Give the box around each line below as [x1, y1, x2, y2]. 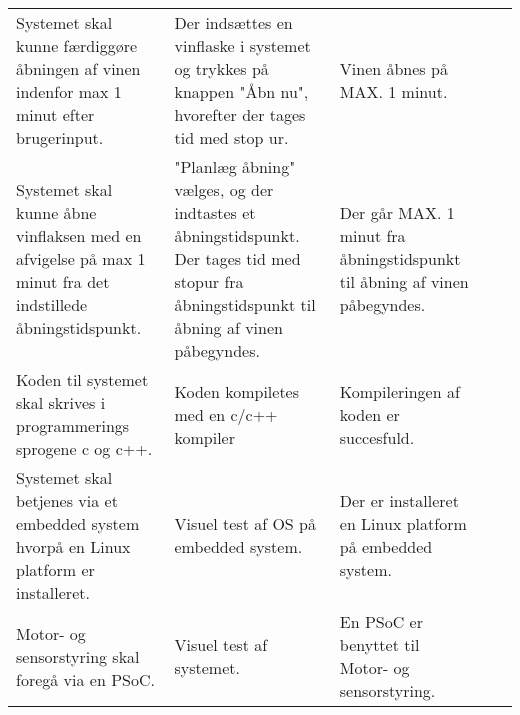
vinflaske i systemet [174, 34, 311, 57]
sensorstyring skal [16, 644, 140, 668]
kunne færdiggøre [16, 34, 138, 57]
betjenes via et [16, 489, 118, 512]
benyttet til [339, 633, 420, 656]
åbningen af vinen [16, 57, 141, 80]
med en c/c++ [174, 402, 278, 426]
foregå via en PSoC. [16, 667, 155, 691]
